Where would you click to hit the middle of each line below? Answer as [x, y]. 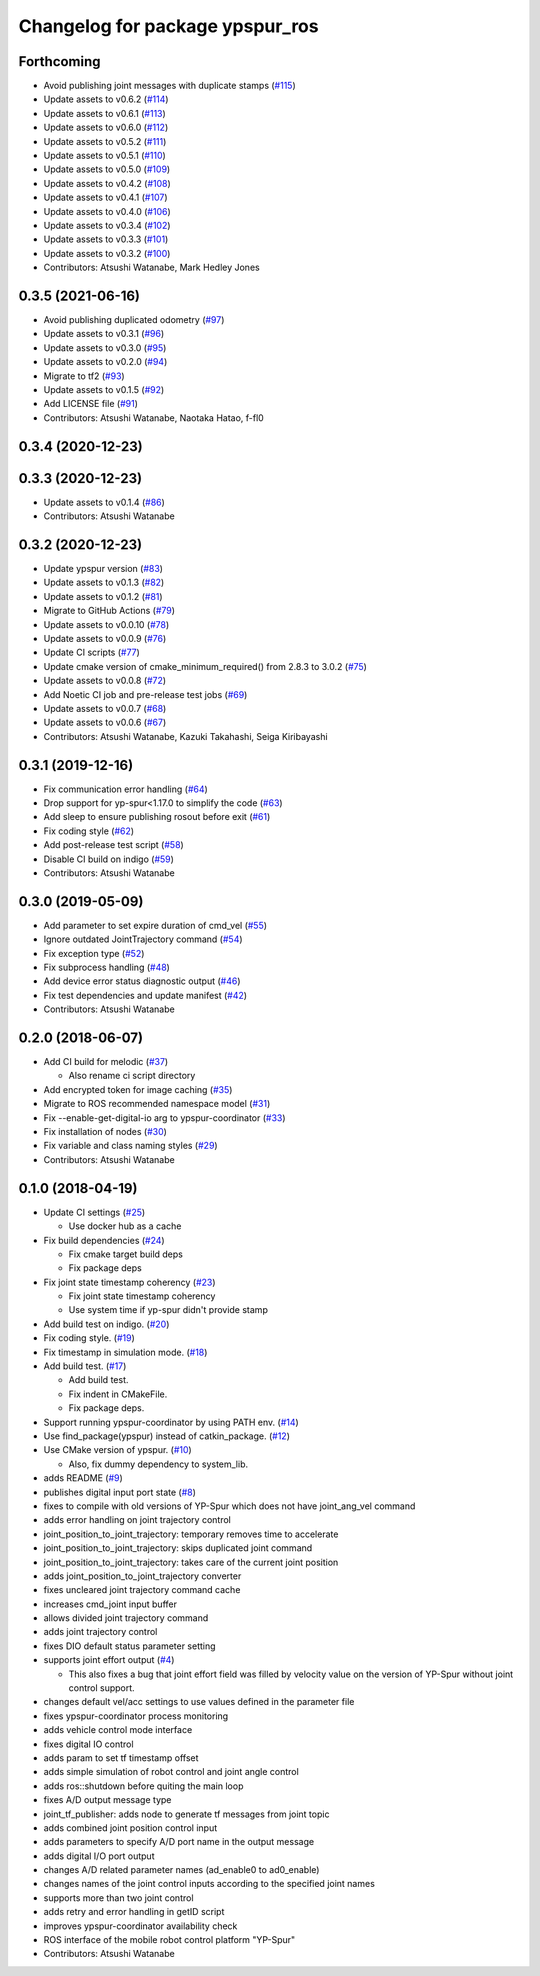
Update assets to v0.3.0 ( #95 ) [105, 347]
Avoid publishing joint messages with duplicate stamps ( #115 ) [169, 86]
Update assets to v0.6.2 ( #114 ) [106, 99]
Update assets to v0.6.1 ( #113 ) [105, 113]
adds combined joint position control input [130, 1827]
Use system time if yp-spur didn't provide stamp [168, 1310]
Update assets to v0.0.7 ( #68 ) [105, 708]
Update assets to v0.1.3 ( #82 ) [104, 582]
